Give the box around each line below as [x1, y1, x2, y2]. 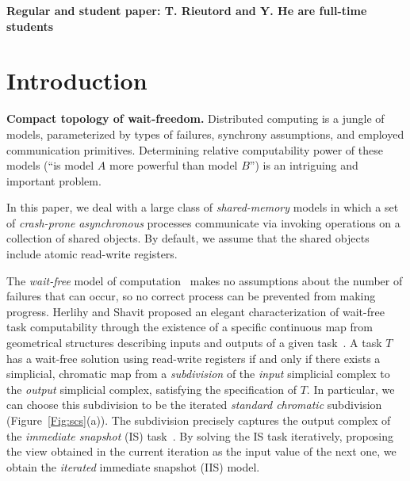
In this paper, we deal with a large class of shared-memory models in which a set [6, 199, 399, 216]
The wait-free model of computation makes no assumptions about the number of [6, 272, 403, 288]
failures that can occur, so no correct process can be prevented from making [6, 288, 376, 304]
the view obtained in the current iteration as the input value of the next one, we [6, 443, 397, 460]
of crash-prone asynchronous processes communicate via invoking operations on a [6, 214, 400, 231]
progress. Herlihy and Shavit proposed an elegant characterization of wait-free [6, 303, 385, 319]
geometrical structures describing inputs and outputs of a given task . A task [6, 334, 382, 351]
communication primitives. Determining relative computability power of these [6, 141, 383, 158]
